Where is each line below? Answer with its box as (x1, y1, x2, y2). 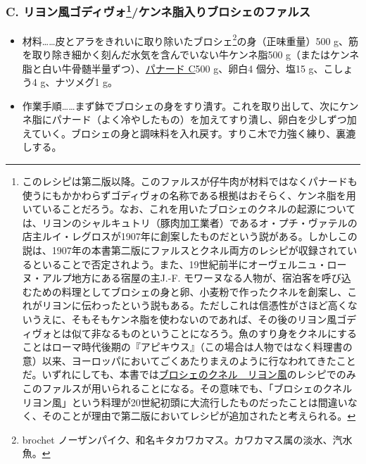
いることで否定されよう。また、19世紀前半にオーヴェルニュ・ (42, 256, 327, 271)
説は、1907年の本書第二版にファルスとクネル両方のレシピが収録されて (22, 243, 348, 258)
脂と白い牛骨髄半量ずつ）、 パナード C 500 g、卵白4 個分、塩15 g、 (22, 61, 324, 75)
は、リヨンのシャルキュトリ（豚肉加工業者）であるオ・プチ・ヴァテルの (22, 215, 358, 230)
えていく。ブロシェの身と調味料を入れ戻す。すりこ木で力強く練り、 (22, 125, 336, 140)
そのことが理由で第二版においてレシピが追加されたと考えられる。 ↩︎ (42, 408, 356, 423)
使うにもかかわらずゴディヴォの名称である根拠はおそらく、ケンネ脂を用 (22, 187, 356, 202)
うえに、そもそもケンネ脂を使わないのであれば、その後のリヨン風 (32, 312, 337, 327)
